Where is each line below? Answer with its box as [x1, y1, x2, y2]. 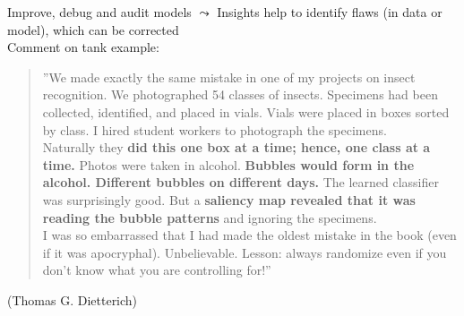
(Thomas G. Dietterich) [7, 290, 138, 309]
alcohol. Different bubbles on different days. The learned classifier [42, 173, 439, 192]
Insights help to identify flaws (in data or [217, 3, 443, 21]
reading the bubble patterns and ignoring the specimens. [42, 208, 377, 226]
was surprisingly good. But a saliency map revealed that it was [42, 190, 416, 209]
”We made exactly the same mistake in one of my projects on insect [42, 67, 416, 86]
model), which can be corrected [7, 20, 179, 38]
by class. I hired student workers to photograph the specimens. [42, 120, 387, 139]
